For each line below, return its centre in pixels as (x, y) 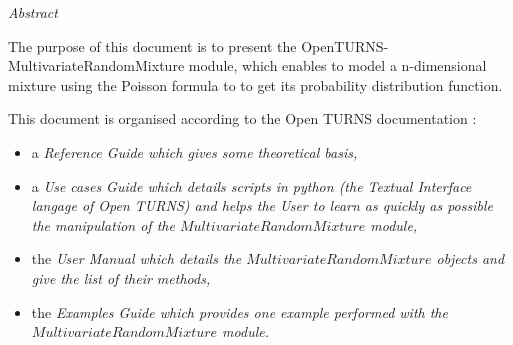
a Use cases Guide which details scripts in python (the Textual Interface (251, 185)
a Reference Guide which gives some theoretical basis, (194, 151)
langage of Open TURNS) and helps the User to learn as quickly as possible (262, 205)
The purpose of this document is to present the (152, 45)
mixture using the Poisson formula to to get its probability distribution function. (255, 84)
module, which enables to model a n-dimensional (337, 65)
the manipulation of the (103, 224)
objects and (470, 258)
